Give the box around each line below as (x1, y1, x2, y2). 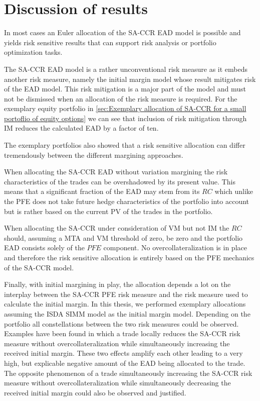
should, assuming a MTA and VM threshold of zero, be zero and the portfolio (4, 232, 243, 243)
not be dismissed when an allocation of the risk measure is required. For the (4, 93, 237, 104)
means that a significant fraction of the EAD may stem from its (4, 186, 200, 196)
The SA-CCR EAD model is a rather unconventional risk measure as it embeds (4, 63, 248, 74)
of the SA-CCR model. (4, 262, 74, 272)
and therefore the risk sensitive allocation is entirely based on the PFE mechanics (4, 252, 254, 262)
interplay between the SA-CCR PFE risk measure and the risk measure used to (4, 288, 248, 299)
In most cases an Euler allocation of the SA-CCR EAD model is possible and (4, 27, 241, 38)
